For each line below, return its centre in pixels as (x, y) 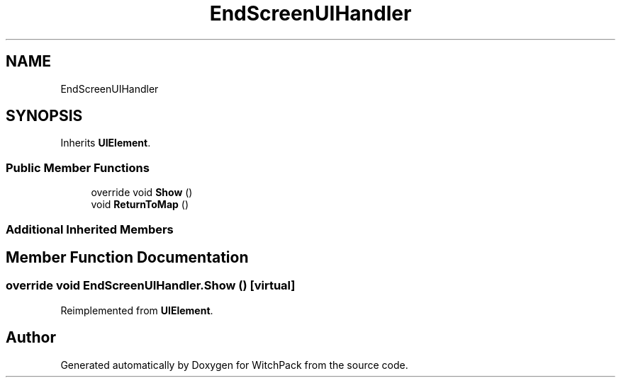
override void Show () (142, 193)
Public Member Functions (78, 167)
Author (31, 338)
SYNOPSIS (44, 116)
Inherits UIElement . (106, 143)
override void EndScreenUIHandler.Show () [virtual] (151, 286)
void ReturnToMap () (140, 205)
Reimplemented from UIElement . (137, 310)
